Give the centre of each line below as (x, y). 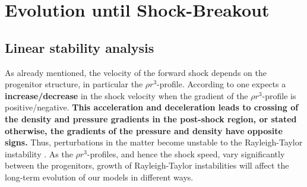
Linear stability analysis (80, 47)
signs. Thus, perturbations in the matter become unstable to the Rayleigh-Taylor (154, 142)
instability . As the (39, 153)
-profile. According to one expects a (221, 84)
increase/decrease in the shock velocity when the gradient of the (126, 95)
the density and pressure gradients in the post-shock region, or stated (151, 118)
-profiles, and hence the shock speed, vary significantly (186, 153)
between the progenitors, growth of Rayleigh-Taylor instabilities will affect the (147, 165)
